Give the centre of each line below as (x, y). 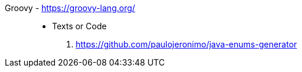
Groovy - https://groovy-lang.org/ (70, 8)
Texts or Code (79, 26)
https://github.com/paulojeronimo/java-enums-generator (186, 44)
